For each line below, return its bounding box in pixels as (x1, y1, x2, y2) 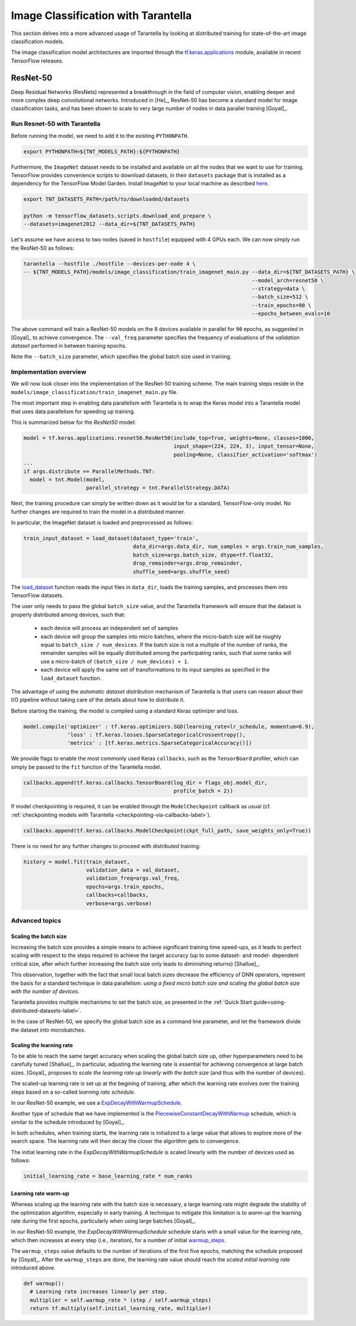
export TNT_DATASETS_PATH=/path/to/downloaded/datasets (23, 196, 190, 203)
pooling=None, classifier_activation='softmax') (173, 451, 317, 458)
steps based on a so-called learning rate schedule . (11, 1088, 136, 1095)
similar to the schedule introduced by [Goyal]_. (11, 1118, 125, 1126)
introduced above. (11, 1264, 56, 1271)
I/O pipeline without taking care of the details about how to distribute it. (11, 696, 185, 704)
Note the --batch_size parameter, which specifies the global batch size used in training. (11, 353, 232, 360)
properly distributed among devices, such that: (11, 611, 126, 618)
